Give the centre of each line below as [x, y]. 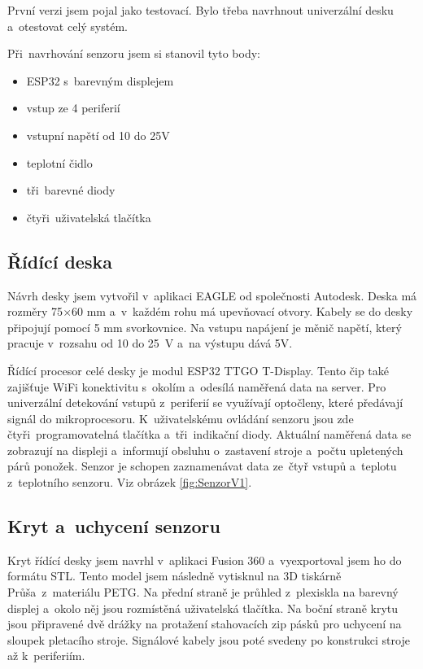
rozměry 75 [35, 311]
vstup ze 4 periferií [73, 108]
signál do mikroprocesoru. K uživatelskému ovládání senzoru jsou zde [181, 418]
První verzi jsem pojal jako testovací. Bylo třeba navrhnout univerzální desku [201, 10]
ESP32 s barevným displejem [100, 80]
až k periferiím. [46, 656]
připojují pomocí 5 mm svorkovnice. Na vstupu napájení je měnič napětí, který [205, 327]
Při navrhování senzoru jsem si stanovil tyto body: [134, 53]
